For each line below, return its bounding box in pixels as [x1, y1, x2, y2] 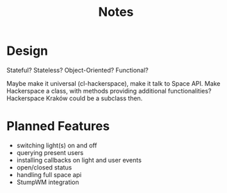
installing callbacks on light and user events [16, 156, 142, 164]
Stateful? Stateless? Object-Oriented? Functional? [6, 66, 149, 74]
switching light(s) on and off [16, 141, 98, 149]
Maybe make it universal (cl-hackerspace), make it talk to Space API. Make [6, 79, 221, 87]
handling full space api [16, 170, 82, 178]
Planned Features [6, 118, 110, 134]
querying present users [16, 148, 84, 156]
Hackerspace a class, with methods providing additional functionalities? [6, 86, 212, 95]
